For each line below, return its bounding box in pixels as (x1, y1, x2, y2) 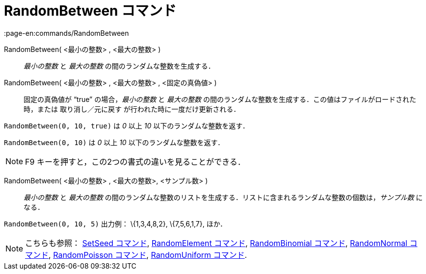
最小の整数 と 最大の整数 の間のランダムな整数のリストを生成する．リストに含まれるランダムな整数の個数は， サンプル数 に (24, 193, 423, 201)
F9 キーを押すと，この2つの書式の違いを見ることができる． (25, 156, 245, 167)
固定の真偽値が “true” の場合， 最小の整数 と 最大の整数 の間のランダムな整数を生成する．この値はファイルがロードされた (24, 95, 416, 103)
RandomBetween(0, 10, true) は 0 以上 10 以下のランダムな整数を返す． (4, 121, 249, 130)
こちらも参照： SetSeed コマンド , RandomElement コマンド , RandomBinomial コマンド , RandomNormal (25, 238, 407, 248)
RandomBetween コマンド (4, 2, 177, 19)
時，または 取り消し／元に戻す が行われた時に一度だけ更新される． (24, 104, 240, 113)
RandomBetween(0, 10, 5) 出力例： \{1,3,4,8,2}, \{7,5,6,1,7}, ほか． (4, 219, 227, 228)
